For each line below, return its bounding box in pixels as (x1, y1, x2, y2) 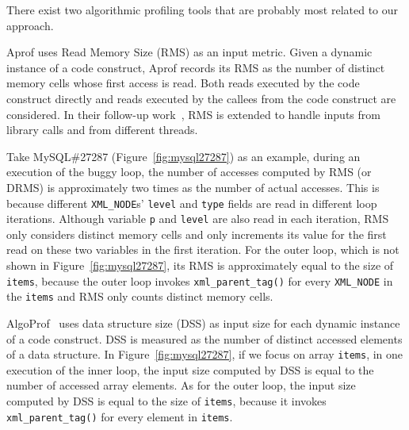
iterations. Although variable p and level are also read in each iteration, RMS (6, 210, 389, 227)
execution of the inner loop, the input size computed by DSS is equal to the (6, 361, 374, 378)
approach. (6, 17, 54, 33)
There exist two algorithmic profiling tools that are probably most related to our (6, 2, 399, 17)
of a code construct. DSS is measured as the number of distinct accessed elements (6, 330, 403, 347)
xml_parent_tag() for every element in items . (6, 408, 233, 424)
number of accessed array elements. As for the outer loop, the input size (6, 377, 356, 394)
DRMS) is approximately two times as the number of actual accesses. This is (6, 179, 380, 195)
